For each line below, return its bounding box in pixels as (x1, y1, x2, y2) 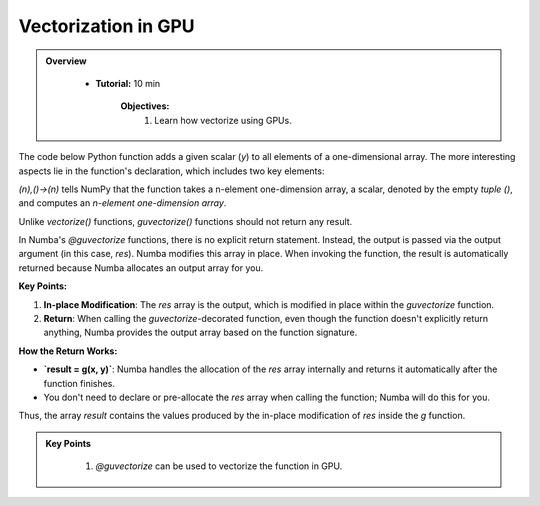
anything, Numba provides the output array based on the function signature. (43, 326, 358, 339)
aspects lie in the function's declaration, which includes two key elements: (18, 165, 325, 177)
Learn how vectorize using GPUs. (154, 114, 292, 126)
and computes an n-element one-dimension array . (18, 197, 227, 209)
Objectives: (120, 100, 170, 112)
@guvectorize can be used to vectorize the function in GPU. (95, 460, 343, 472)
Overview (45, 55, 87, 67)
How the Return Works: (18, 345, 118, 357)
